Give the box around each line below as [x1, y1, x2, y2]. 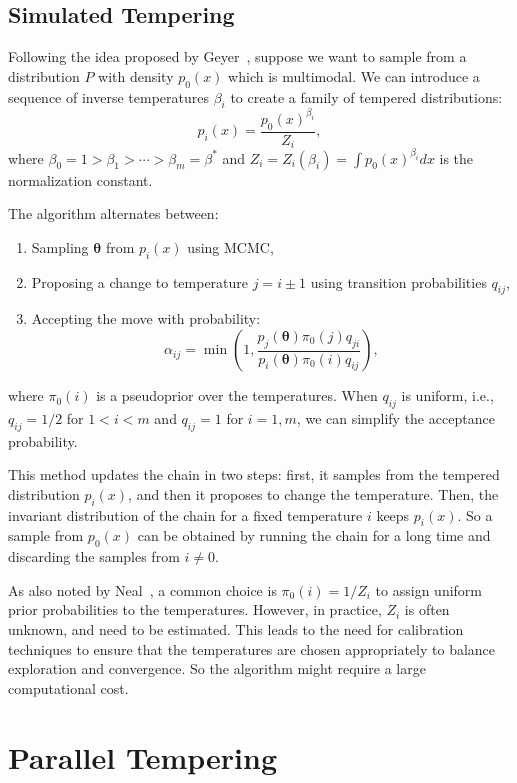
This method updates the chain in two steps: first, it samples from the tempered [8, 464, 500, 485]
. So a [457, 504, 493, 525]
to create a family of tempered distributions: [230, 86, 503, 107]
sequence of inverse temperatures [8, 86, 209, 107]
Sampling [31, 236, 89, 257]
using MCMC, [187, 236, 274, 257]
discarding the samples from [8, 546, 180, 567]
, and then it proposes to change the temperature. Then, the [128, 483, 499, 504]
